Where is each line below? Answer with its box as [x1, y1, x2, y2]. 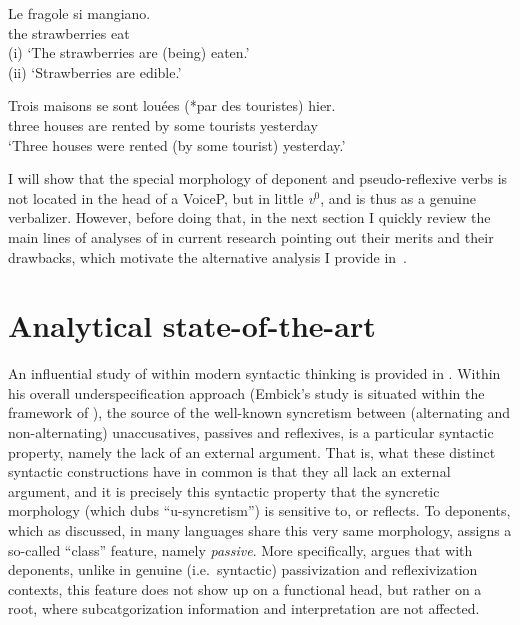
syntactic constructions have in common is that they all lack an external [8, 461, 451, 482]
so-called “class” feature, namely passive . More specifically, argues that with [8, 539, 473, 560]
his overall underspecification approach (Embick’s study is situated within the [8, 382, 485, 403]
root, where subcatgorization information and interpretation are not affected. [8, 598, 480, 619]
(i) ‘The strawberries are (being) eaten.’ [8, 42, 250, 63]
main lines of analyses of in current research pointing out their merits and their [8, 226, 494, 247]
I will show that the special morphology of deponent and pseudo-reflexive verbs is [8, 168, 508, 189]
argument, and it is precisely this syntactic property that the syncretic [8, 480, 440, 501]
